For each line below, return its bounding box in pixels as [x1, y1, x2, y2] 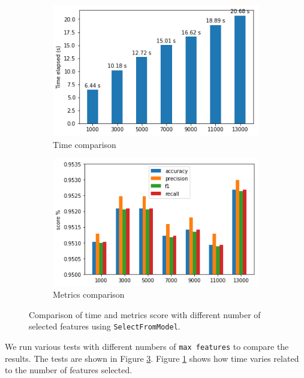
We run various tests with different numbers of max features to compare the [5, 340, 289, 352]
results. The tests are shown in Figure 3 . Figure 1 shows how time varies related [5, 352, 299, 364]
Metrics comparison [53, 288, 125, 301]
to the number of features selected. [5, 364, 133, 376]
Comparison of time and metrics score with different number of [29, 308, 261, 320]
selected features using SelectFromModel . [29, 320, 180, 332]
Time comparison [53, 138, 116, 150]
